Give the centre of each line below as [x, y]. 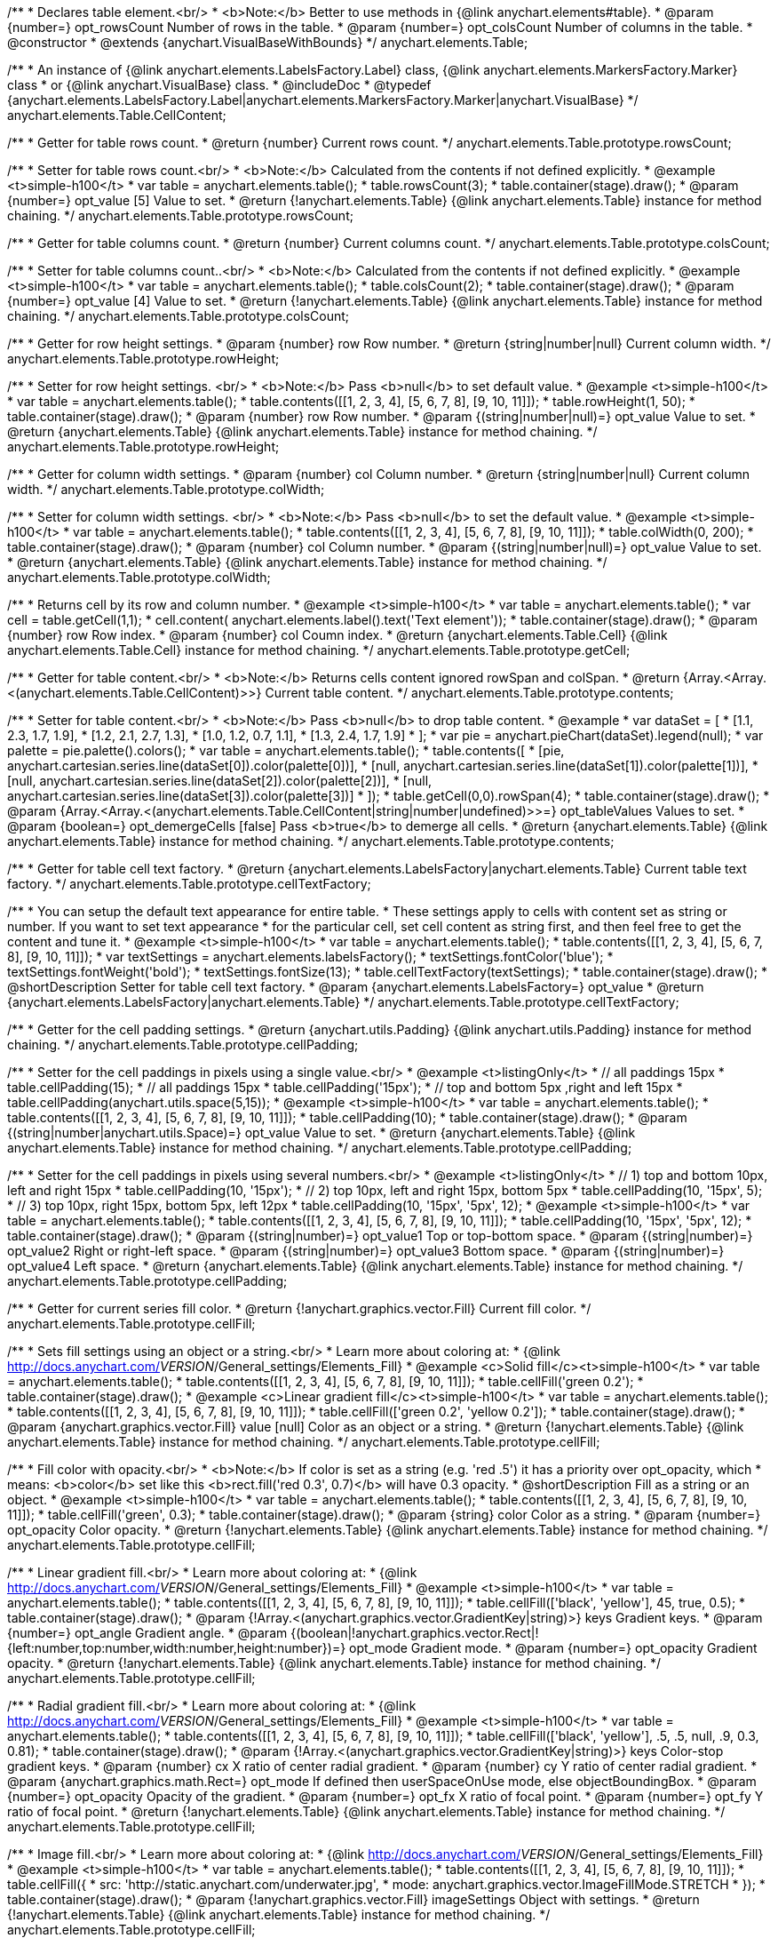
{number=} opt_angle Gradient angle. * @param [147, 1633]
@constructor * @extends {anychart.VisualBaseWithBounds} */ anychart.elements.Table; [268, 42]
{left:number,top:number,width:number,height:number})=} [177, 1648]
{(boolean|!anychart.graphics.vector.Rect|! [415, 1633]
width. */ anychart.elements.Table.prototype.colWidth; [166, 489]
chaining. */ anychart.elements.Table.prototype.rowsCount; [180, 215]
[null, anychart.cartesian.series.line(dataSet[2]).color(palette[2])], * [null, [220, 781]
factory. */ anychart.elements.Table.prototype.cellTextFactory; [189, 884]
